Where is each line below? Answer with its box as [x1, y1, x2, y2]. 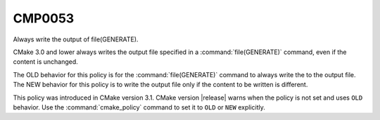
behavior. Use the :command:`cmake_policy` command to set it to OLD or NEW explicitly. [13, 102, 265, 112]
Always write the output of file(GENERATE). [13, 35, 139, 44]
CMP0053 [13, 11, 75, 26]
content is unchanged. [13, 58, 79, 66]
